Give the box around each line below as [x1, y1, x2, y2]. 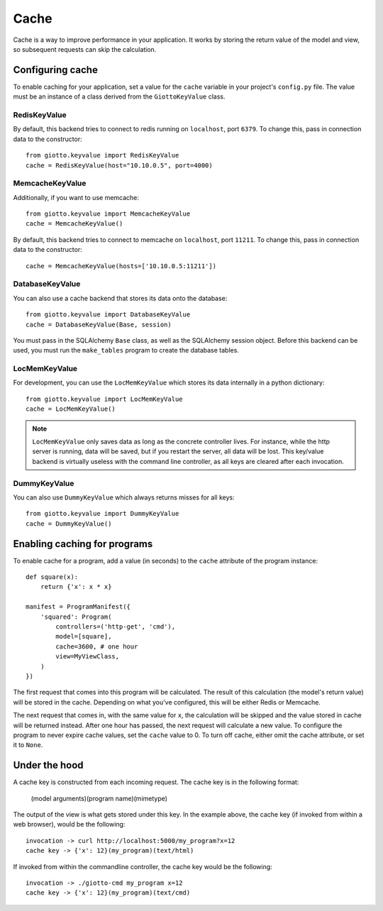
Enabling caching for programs [13, 538, 153, 550]
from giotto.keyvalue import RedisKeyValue [26, 151, 179, 160]
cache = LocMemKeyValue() [26, 405, 116, 413]
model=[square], [55, 632, 112, 641]
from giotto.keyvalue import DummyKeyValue [26, 509, 179, 518]
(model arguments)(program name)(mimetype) [30, 794, 168, 802]
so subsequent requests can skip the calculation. [13, 45, 157, 53]
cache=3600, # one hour [55, 642, 138, 651]
